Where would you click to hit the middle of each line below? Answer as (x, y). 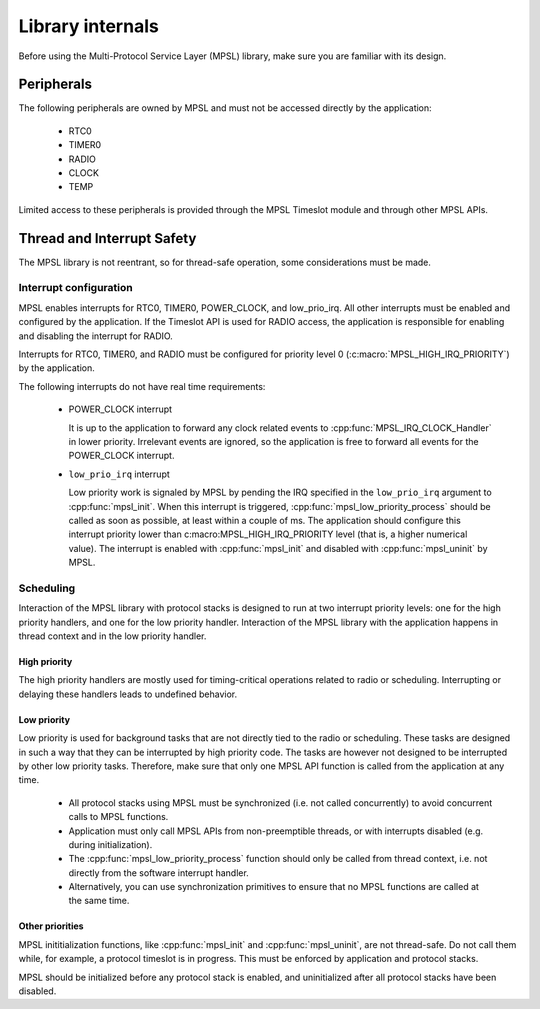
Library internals (88, 26)
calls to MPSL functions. (118, 817)
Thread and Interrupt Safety (107, 238)
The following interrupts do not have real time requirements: (142, 386)
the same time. (99, 901)
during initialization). (110, 844)
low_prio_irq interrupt (119, 474)
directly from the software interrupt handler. (158, 872)
